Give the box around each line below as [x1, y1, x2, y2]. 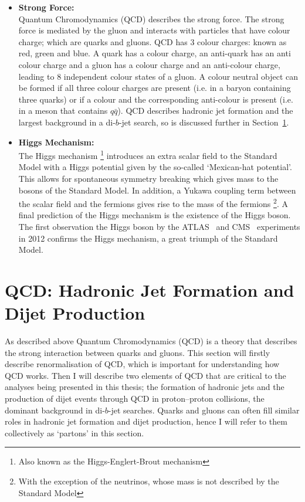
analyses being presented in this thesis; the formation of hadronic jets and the [5, 381, 284, 393]
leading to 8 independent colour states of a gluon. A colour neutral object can [18, 70, 299, 82]
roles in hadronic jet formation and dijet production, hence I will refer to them [5, 415, 287, 428]
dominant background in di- [5, 403, 105, 416]
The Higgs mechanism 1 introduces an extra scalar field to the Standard [18, 148, 277, 161]
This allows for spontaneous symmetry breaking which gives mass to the [18, 172, 279, 184]
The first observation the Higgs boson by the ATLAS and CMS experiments [18, 221, 300, 232]
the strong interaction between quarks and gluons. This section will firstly [5, 346, 270, 358]
